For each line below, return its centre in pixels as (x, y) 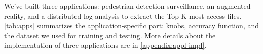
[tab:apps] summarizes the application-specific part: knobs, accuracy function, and (132, 26)
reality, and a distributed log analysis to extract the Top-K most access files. (123, 16)
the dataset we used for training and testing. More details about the (110, 35)
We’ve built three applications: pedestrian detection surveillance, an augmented (127, 6)
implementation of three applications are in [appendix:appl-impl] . (105, 45)
